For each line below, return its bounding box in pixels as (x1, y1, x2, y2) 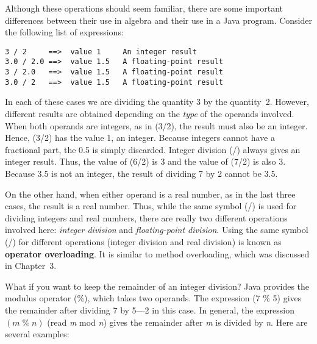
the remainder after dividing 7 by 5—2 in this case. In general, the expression (5, 303, 294, 316)
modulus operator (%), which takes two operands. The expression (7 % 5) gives (5, 292, 302, 304)
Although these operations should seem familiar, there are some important (5, 2, 283, 14)
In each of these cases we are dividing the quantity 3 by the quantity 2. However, (5, 95, 309, 108)
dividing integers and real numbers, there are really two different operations (5, 211, 288, 224)
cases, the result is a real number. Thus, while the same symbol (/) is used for (5, 199, 297, 212)
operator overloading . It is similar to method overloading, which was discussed (5, 247, 310, 260)
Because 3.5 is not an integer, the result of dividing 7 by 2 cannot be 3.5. (5, 167, 278, 179)
